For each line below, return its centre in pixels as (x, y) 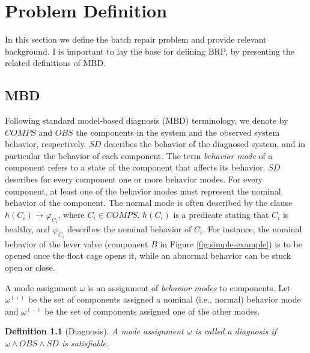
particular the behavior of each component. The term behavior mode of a (139, 155)
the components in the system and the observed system (178, 132)
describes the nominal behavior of (129, 229)
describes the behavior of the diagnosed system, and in (205, 144)
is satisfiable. (85, 342)
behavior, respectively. (46, 144)
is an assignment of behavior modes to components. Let (189, 287)
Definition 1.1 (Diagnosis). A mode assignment (94, 331)
